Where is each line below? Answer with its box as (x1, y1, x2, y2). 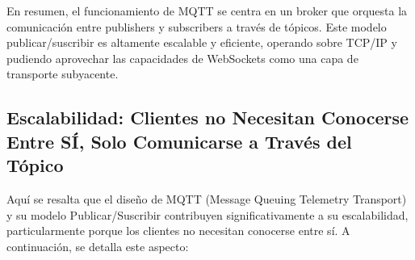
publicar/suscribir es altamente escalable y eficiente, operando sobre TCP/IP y (6, 34, 397, 51)
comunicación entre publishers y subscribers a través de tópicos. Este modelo (6, 18, 387, 35)
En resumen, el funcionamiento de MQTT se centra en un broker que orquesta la (6, 2, 408, 19)
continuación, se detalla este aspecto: (6, 237, 189, 254)
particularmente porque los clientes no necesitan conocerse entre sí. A (6, 222, 350, 239)
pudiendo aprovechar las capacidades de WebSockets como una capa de (6, 49, 358, 66)
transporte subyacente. (6, 65, 119, 82)
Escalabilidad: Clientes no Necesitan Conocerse (6, 105, 409, 130)
